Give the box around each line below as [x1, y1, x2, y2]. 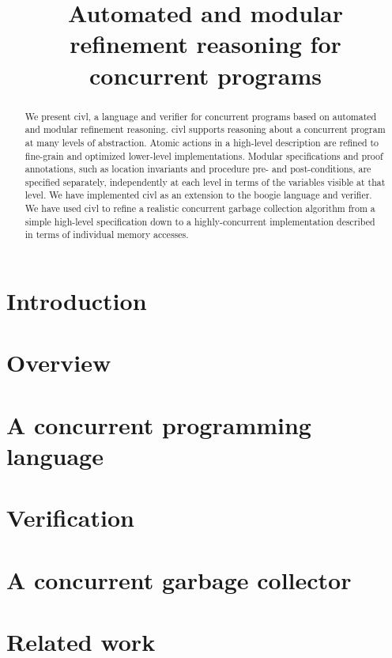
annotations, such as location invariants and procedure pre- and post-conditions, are [24, 162, 371, 176]
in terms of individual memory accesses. [24, 228, 189, 241]
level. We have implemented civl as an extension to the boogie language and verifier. [24, 188, 372, 202]
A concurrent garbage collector [6, 563, 352, 596]
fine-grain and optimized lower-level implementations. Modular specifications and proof [24, 149, 383, 162]
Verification [6, 501, 134, 534]
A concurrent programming [6, 408, 311, 441]
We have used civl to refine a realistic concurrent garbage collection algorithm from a [24, 202, 375, 215]
